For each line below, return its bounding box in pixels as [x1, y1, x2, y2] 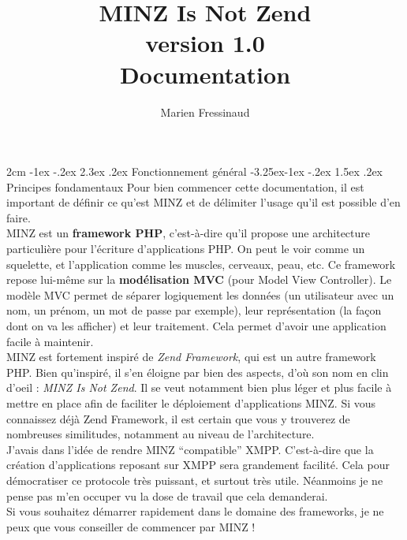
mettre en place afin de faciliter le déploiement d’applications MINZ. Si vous [6, 395, 376, 411]
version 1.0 [145, 27, 265, 59]
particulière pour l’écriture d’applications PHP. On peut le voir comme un [6, 240, 365, 257]
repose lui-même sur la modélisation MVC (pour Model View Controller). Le [6, 271, 392, 288]
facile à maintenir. [6, 333, 94, 349]
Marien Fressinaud [160, 103, 250, 120]
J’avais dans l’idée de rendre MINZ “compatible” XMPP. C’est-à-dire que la [6, 441, 374, 457]
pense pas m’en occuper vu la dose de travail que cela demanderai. [6, 487, 328, 504]
